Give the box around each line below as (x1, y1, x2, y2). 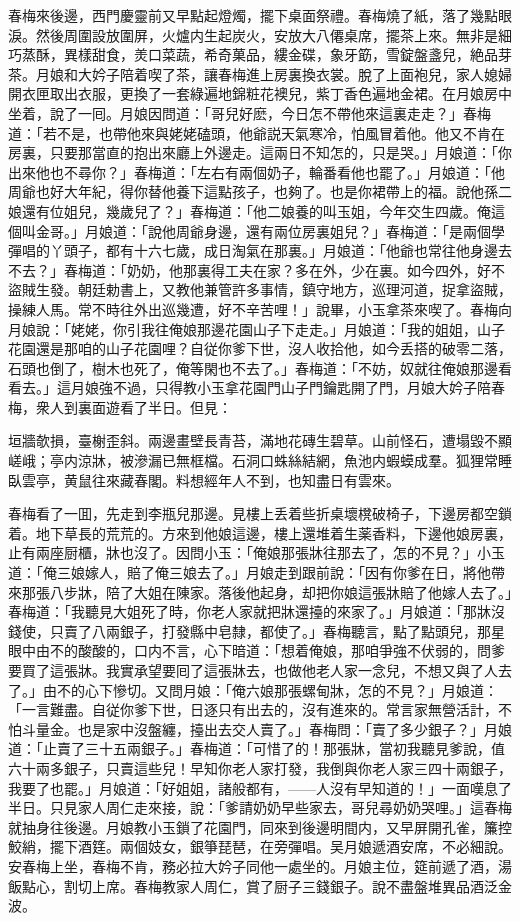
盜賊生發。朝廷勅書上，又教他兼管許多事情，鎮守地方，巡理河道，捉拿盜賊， (8, 279, 512, 300)
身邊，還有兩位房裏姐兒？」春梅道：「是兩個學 (203, 220, 505, 241)
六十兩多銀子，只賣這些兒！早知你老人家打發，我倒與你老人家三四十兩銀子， (8, 757, 512, 778)
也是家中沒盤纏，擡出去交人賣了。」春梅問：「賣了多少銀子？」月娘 (77, 718, 512, 739)
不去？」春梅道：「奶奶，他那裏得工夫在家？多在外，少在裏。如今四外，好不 (8, 259, 505, 280)
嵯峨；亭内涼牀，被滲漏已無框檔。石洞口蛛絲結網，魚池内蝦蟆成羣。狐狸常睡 (8, 450, 512, 471)
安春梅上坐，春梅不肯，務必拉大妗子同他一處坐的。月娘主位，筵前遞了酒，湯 (8, 855, 512, 876)
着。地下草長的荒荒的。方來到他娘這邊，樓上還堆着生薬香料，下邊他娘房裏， (8, 522, 512, 543)
